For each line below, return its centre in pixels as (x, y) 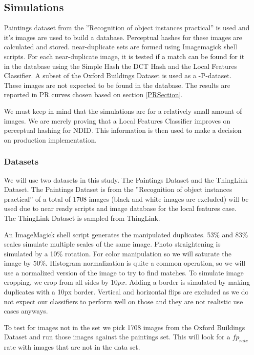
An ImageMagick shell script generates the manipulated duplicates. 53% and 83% (126, 234)
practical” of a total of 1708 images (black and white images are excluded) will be (126, 198)
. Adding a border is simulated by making (187, 282)
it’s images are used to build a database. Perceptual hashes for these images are (123, 37)
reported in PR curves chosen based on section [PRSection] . (93, 94)
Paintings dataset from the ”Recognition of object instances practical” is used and (127, 28)
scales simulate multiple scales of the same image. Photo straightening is (112, 244)
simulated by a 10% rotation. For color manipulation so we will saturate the (118, 253)
